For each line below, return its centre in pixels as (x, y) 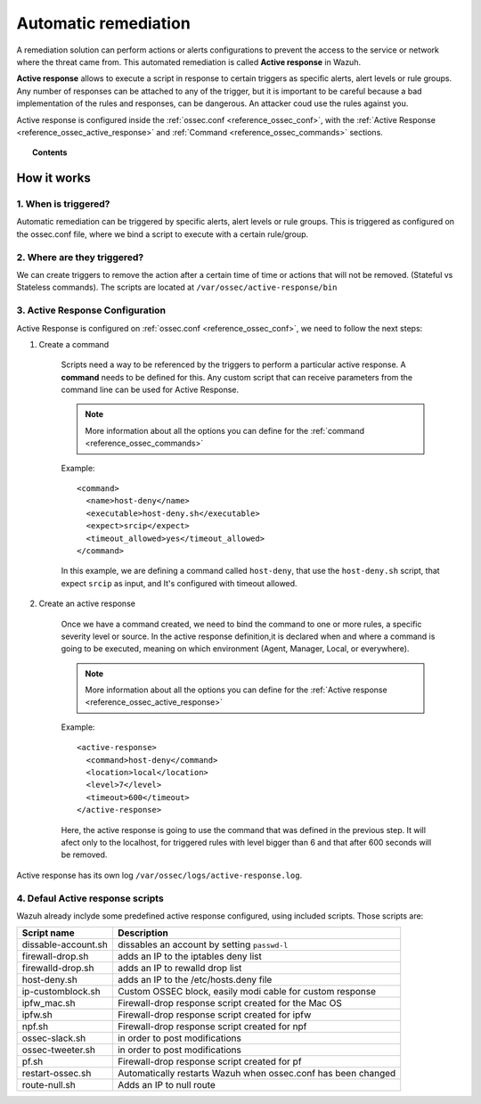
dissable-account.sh (65, 945)
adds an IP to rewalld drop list (179, 969)
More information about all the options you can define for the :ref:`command (225, 430)
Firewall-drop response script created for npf (212, 1026)
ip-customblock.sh (61, 992)
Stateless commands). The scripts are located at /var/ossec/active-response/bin (177, 287)
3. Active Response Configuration (91, 310)
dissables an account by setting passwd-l (203, 945)
